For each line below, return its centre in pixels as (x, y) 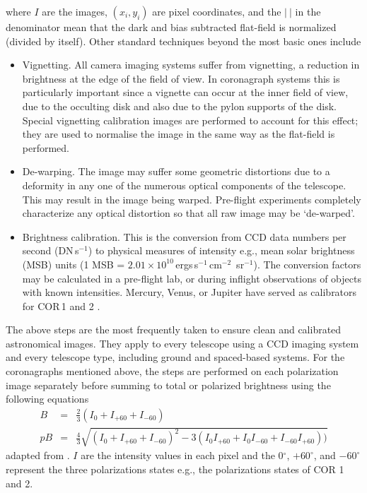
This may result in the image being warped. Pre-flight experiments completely (192, 199)
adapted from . (38, 455)
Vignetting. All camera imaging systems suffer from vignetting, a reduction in (191, 65)
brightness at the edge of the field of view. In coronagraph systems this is (181, 78)
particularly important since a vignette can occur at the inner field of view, (185, 92)
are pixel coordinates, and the (217, 11)
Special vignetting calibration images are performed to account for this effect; (190, 120)
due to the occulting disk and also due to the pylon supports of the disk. (179, 106)
